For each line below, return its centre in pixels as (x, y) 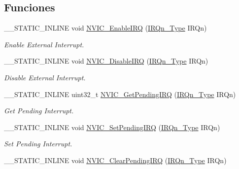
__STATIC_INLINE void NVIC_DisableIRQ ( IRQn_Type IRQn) (106, 61)
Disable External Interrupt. (45, 77)
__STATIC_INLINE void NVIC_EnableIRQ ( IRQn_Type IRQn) (105, 28)
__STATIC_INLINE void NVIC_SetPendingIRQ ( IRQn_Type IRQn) (112, 127)
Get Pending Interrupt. (39, 111)
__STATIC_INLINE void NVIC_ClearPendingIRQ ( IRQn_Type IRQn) (115, 160)
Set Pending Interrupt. (38, 144)
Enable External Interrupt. (44, 44)
